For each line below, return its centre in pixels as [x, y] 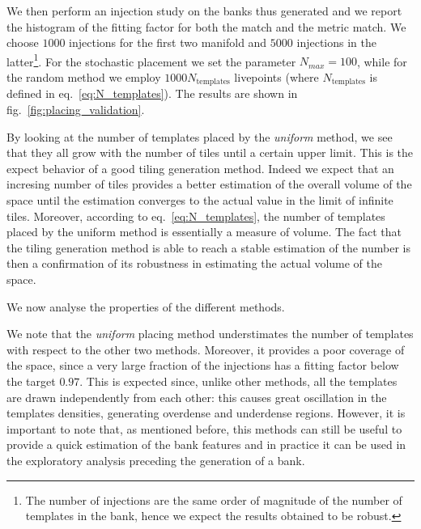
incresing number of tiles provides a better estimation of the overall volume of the [209, 184]
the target [31, 381]
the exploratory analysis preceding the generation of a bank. [156, 460]
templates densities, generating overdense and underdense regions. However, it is [206, 413]
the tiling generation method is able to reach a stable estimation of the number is [208, 247]
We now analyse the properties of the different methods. [146, 306]
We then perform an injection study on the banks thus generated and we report [204, 11]
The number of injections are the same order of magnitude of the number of [214, 499]
